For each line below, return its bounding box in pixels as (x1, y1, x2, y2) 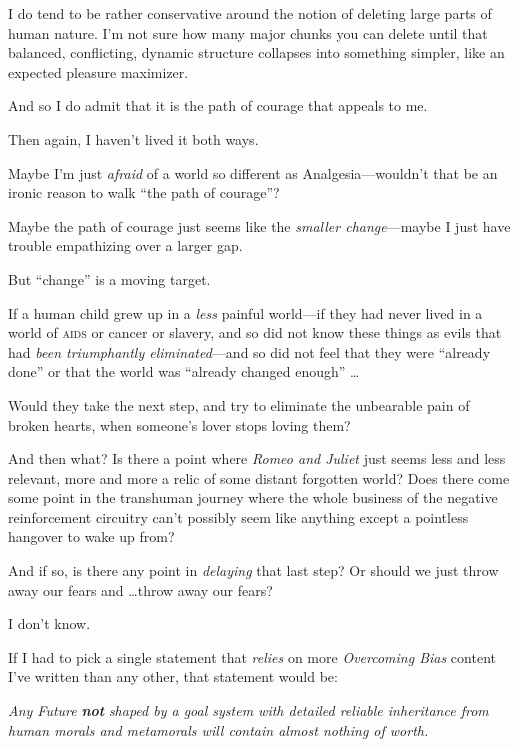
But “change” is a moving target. (8, 268, 211, 289)
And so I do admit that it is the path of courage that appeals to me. (8, 95, 428, 116)
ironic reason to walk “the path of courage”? (8, 182, 280, 203)
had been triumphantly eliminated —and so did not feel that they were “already (8, 341, 491, 362)
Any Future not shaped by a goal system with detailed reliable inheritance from (8, 700, 489, 721)
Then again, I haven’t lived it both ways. (8, 128, 259, 149)
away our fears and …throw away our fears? (8, 579, 273, 600)
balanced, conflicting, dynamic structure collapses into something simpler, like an (8, 42, 505, 63)
